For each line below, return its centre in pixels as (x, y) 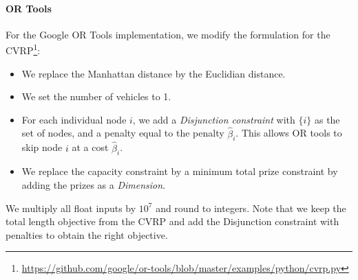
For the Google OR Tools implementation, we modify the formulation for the (168, 34)
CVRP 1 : (23, 49)
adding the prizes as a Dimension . (94, 185)
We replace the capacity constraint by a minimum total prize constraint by (180, 171)
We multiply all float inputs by (71, 208)
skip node (42, 147)
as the (327, 119)
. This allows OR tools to (289, 133)
